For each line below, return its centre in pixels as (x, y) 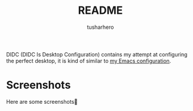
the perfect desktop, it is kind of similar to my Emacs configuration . (89, 61)
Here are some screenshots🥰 (42, 101)
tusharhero (100, 27)
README (100, 10)
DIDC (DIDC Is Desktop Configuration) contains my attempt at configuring (97, 54)
